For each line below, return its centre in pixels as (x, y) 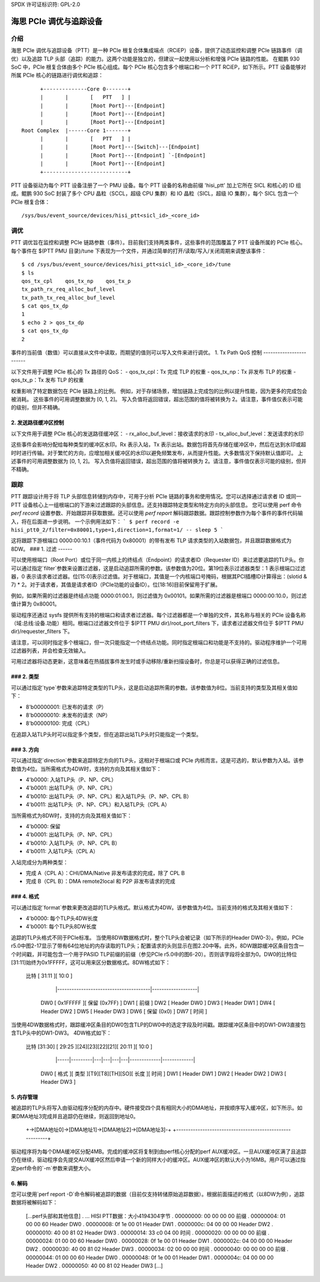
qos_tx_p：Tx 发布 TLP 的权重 (47, 380)
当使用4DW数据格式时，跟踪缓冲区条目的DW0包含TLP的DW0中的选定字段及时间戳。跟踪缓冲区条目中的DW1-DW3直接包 (158, 1025)
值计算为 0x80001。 (36, 604)
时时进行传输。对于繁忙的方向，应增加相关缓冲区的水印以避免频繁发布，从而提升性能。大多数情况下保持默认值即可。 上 (157, 453)
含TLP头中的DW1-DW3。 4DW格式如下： (61, 1033)
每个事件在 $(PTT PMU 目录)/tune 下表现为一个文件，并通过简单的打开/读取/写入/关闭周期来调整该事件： (139, 251)
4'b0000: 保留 (43, 826)
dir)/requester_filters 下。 (42, 631)
